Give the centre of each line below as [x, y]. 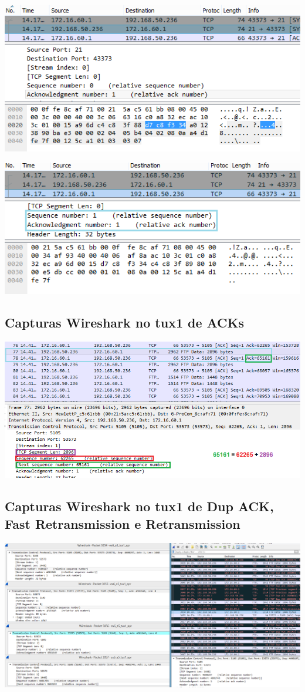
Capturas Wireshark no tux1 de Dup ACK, [139, 506]
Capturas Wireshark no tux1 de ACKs [125, 323]
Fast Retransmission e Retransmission [123, 523]
